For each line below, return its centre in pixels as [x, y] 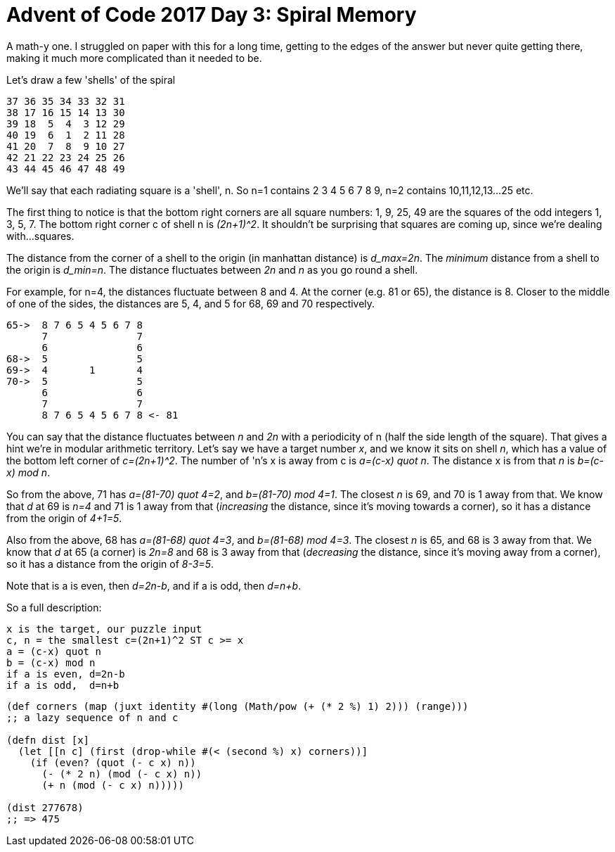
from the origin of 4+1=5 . [64, 518]
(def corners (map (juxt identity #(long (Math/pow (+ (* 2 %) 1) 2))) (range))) [238, 706]
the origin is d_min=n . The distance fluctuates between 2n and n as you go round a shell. [212, 269]
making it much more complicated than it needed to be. [134, 58]
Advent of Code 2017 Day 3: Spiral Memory [212, 15]
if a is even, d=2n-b [66, 674]
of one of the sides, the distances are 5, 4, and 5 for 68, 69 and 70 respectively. [191, 303]
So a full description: [54, 607]
